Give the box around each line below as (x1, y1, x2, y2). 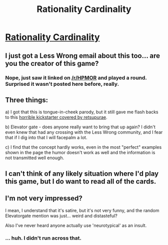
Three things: (5, 96, 48, 104)
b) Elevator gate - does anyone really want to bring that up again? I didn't (5, 124, 156, 130)
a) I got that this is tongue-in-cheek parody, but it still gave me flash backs (5, 109, 158, 115)
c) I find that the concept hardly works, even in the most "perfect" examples (5, 144, 162, 150)
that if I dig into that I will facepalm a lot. (5, 135, 87, 141)
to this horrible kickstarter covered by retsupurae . (5, 114, 107, 120)
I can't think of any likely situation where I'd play (5, 169, 159, 178)
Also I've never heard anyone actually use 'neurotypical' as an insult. (5, 222, 147, 228)
